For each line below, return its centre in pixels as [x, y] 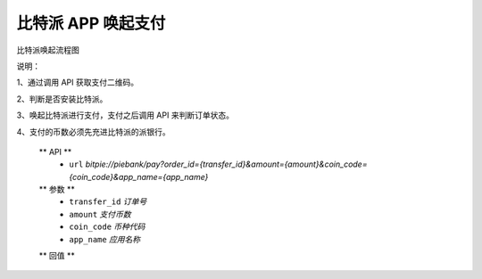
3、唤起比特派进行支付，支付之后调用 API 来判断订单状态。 [125, 115]
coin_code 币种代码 [107, 226]
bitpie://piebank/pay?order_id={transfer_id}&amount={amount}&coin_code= [226, 164]
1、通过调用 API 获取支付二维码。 [77, 82]
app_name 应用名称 [105, 239]
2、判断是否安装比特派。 [62, 99]
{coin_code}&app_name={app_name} [139, 176]
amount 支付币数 [100, 214]
